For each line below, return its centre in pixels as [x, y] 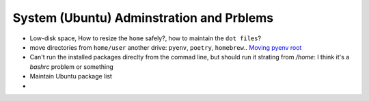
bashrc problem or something [72, 67]
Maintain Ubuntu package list [71, 76]
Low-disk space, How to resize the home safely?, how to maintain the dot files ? [146, 38]
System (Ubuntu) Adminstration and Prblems [143, 18]
